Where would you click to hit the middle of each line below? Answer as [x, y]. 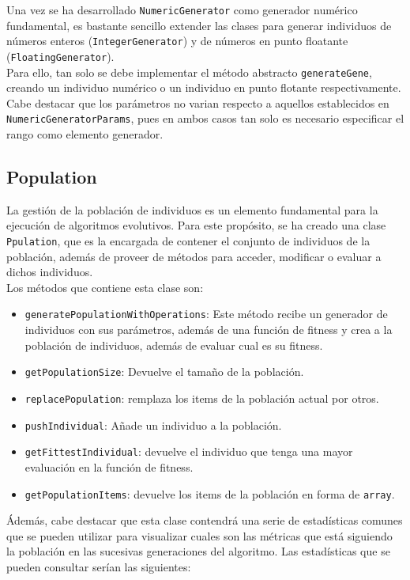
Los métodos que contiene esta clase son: [105, 287]
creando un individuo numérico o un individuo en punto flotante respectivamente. [204, 87]
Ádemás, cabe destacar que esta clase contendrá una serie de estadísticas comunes [205, 520]
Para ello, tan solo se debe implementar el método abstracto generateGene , [189, 72]
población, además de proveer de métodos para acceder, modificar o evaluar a [194, 256]
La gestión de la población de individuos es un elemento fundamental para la [192, 209]
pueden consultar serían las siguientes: [99, 566]
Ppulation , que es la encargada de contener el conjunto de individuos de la [188, 241]
